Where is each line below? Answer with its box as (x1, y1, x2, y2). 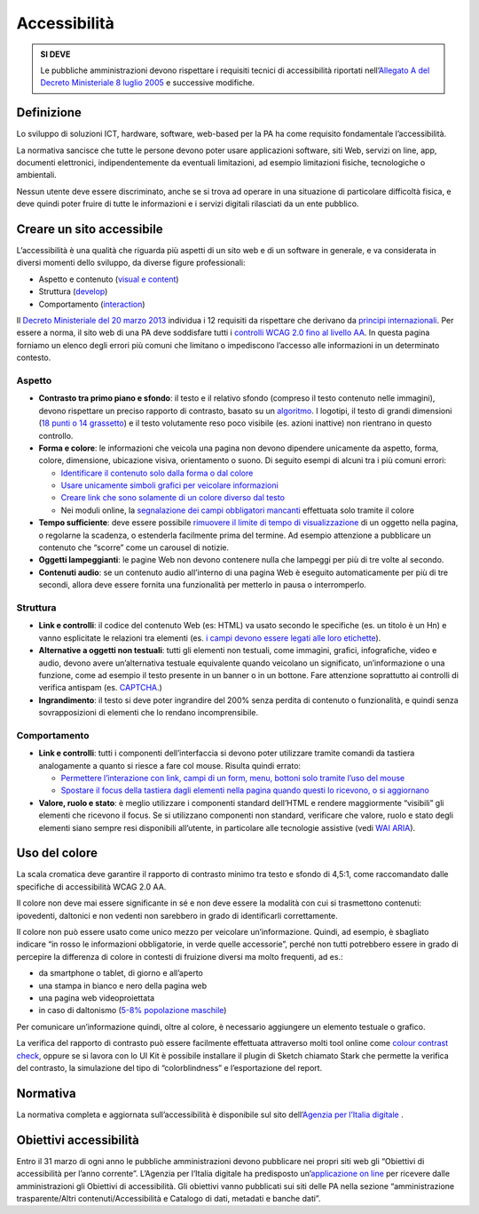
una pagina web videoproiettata (38, 993, 155, 1003)
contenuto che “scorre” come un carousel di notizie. (38, 542, 230, 553)
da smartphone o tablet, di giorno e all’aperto (38, 968, 203, 978)
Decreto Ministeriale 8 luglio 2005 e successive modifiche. (40, 77, 255, 88)
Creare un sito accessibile (16, 222, 163, 236)
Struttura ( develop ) (38, 286, 108, 297)
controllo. (38, 430, 74, 441)
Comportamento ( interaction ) (38, 299, 145, 309)
